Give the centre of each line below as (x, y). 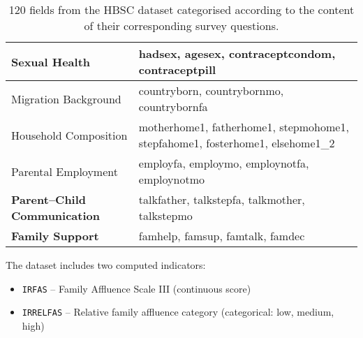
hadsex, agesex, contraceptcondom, (237, 53)
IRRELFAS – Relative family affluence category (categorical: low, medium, (178, 312)
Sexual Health (51, 61)
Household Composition (69, 135)
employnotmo (172, 179)
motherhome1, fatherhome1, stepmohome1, (244, 127)
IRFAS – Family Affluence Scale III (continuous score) (136, 288)
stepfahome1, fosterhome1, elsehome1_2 (237, 143)
